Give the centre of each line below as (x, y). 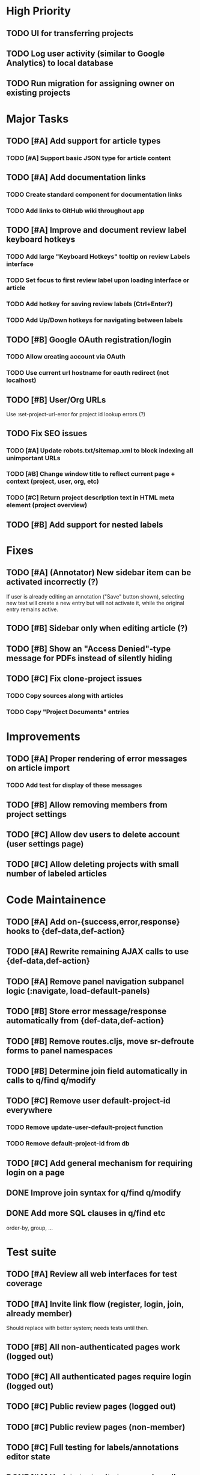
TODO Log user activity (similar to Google (86, 53)
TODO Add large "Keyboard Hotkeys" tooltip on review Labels (98, 257)
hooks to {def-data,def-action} (65, 931)
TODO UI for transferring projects (70, 33)
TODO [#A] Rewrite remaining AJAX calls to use (98, 952)
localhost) (21, 380)
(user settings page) (45, 844)
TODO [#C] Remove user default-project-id (89, 1101)
